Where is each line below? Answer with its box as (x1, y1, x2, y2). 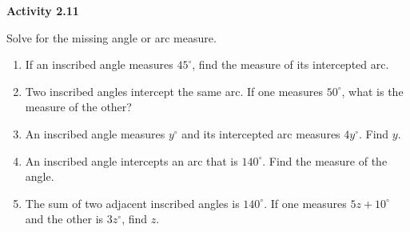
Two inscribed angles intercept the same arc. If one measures (25, 82, 324, 99)
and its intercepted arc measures (181, 125, 340, 142)
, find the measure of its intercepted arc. (192, 56, 389, 73)
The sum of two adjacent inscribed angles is (25, 194, 240, 211)
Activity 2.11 (6, 2, 79, 18)
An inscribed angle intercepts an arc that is (25, 152, 238, 169)
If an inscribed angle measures (25, 56, 173, 73)
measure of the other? (25, 98, 132, 115)
